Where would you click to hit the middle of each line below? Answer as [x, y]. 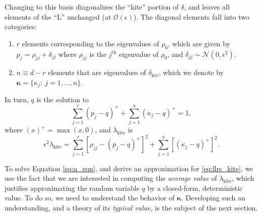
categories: [21, 26]
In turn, [17, 99]
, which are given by [199, 43]
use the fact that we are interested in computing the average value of [111, 178]
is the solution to [63, 99]
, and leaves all [207, 7]
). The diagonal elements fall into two [191, 16]
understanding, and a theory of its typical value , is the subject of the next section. [131, 207]
